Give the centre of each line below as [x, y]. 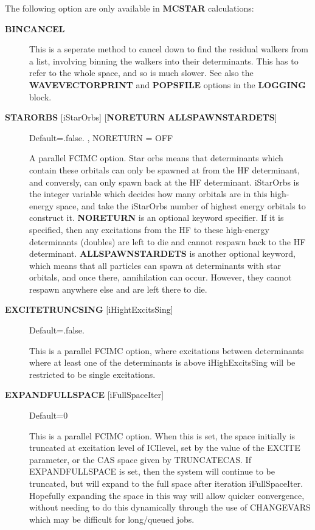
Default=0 [49, 415]
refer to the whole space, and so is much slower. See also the [141, 73]
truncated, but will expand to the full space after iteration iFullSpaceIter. [166, 483]
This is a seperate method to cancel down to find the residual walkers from [169, 49]
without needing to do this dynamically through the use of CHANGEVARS [170, 507]
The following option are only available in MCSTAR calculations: [130, 8]
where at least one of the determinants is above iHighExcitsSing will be [162, 362]
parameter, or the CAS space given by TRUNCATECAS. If [140, 459]
